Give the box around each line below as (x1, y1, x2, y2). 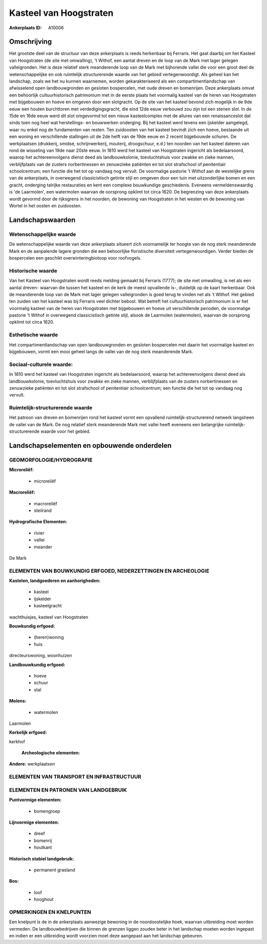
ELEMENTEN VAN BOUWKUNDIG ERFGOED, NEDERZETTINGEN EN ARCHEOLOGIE (9, 567, 210, 574)
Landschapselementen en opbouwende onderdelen (9, 442, 172, 450)
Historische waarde (9, 267, 57, 274)
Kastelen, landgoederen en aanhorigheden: (9, 578, 101, 584)
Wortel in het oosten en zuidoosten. (9, 203, 82, 209)
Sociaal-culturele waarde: (9, 361, 73, 368)
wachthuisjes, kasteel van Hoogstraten (9, 614, 89, 620)
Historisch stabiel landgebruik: (9, 855, 74, 861)
